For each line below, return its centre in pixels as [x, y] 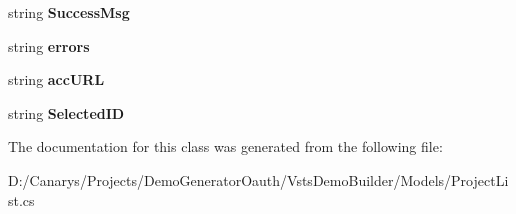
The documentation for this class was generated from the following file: [225, 146]
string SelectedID [66, 112]
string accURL [56, 79]
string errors [49, 45]
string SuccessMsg [69, 12]
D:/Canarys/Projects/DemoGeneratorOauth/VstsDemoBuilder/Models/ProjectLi [258, 179]
